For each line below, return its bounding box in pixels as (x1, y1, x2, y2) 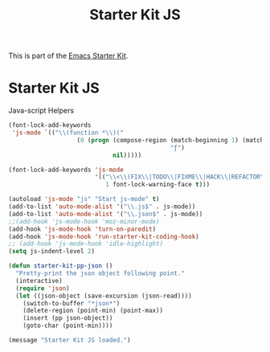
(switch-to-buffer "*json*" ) (22, 299, 121, 307)
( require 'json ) (15, 284, 70, 293)
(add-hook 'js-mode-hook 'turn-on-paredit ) (8, 225, 157, 233)
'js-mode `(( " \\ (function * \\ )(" (11, 129, 125, 137)
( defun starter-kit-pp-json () (8, 262, 113, 270)
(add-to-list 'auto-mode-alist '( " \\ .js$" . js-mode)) (8, 203, 196, 211)
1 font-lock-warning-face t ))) (105, 181, 211, 189)
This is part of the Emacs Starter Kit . (8, 51, 129, 61)
